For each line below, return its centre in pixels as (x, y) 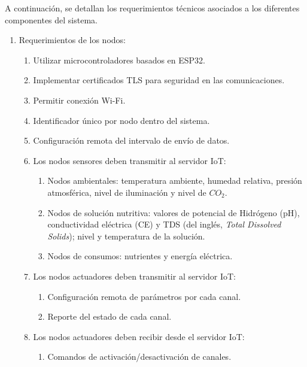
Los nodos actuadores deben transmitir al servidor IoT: (134, 276)
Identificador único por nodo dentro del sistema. (121, 120)
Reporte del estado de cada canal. (110, 316)
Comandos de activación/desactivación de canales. (139, 357)
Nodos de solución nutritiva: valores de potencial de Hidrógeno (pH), (174, 212)
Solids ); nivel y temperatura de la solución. (126, 236)
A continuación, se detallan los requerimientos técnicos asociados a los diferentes (152, 8)
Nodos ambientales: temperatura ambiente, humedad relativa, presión (175, 181)
